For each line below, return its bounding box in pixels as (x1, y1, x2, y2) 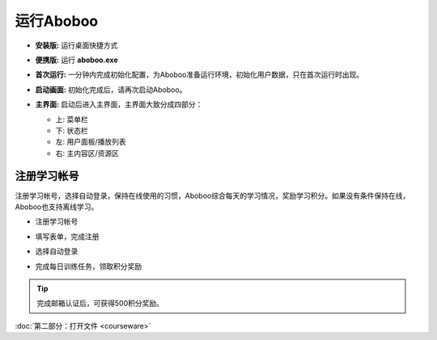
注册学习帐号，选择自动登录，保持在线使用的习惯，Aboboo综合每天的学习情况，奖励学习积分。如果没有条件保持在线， (15, 191, 410, 200)
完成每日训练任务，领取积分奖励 (35, 261, 142, 271)
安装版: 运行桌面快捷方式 (35, 40, 118, 50)
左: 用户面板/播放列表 (55, 137, 127, 147)
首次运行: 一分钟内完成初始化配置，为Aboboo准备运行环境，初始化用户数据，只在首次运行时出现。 (35, 69, 364, 80)
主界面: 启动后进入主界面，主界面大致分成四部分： (35, 99, 203, 109)
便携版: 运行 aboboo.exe (35, 55, 119, 65)
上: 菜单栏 (55, 114, 88, 124)
